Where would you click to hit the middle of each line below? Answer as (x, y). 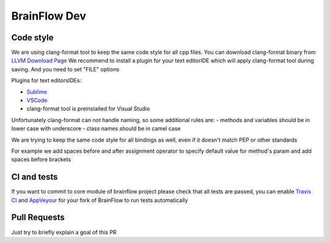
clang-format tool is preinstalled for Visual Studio (88, 109)
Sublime (37, 92)
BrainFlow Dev (49, 16)
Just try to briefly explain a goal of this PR (64, 232)
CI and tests (35, 177)
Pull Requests (38, 218)
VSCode (37, 100)
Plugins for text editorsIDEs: (46, 81)
